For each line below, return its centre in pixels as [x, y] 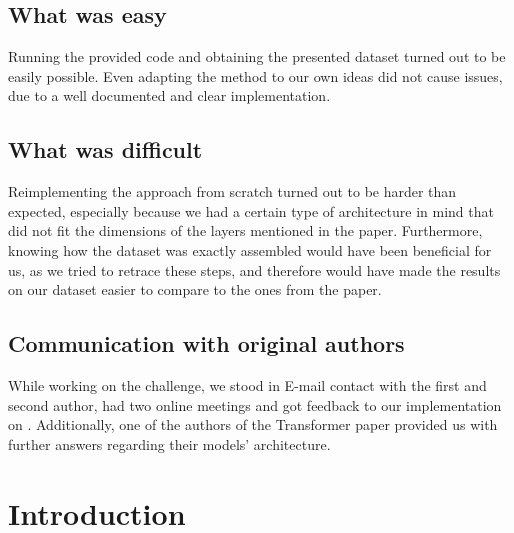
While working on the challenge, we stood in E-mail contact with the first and [247, 384]
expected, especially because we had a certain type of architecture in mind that [251, 210]
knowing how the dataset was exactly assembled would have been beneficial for [250, 249]
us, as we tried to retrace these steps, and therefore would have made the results [254, 269]
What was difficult [105, 149]
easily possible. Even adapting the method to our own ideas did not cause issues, [255, 75]
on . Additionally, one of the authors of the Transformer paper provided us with [253, 424]
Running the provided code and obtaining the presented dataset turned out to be [257, 56]
